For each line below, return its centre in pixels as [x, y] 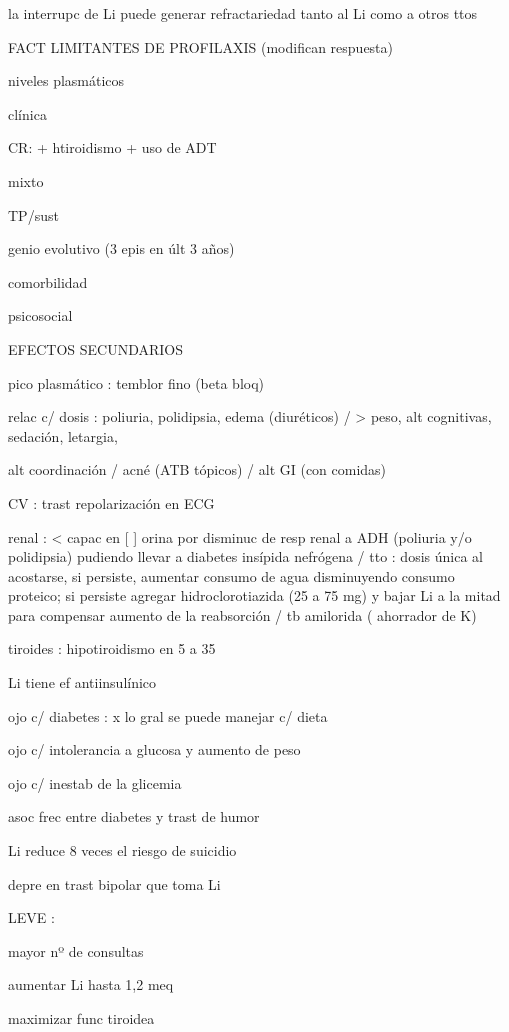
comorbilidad [48, 281]
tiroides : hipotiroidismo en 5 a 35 [112, 648]
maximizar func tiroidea [81, 1018]
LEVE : [31, 917]
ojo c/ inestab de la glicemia [95, 782]
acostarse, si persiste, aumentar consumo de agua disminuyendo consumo [231, 575]
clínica [27, 113]
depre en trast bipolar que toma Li [114, 883]
